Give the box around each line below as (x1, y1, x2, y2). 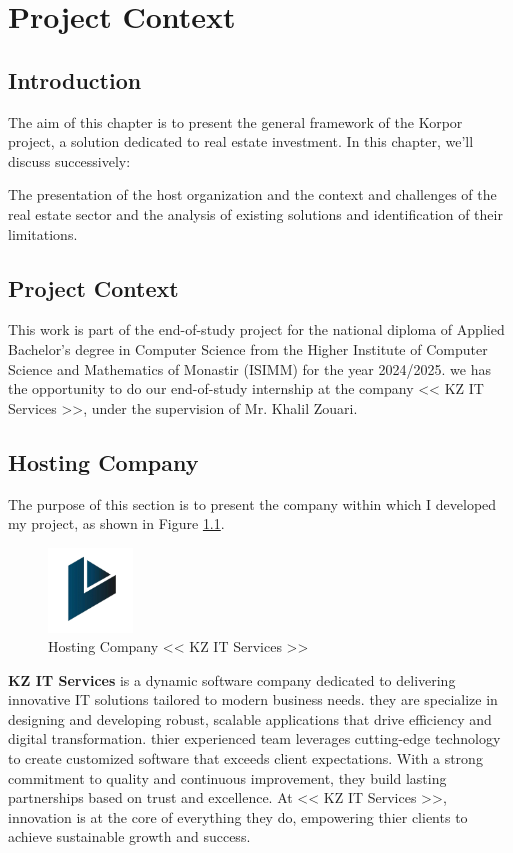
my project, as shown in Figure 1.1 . (8, 513, 225, 534)
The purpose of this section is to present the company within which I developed (8, 493, 497, 514)
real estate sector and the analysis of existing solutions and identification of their (8, 203, 503, 224)
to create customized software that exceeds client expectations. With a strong (8, 748, 483, 769)
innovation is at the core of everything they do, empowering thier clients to (8, 806, 468, 827)
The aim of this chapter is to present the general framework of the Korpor (8, 111, 463, 132)
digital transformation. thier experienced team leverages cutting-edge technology (8, 728, 501, 749)
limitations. (8, 223, 78, 244)
